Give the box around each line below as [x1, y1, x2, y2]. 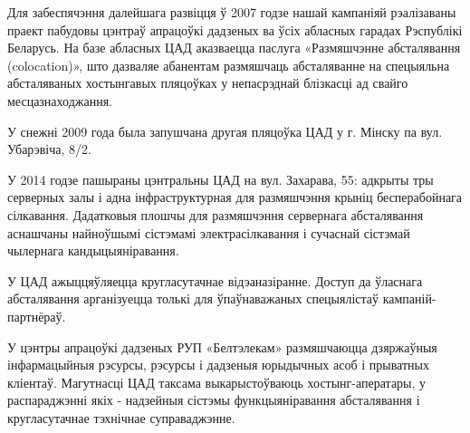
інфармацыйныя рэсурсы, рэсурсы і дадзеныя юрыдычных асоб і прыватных [7, 355, 429, 374]
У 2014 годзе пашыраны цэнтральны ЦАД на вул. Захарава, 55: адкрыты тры [7, 169, 434, 188]
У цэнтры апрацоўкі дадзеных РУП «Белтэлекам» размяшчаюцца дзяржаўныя [7, 337, 437, 356]
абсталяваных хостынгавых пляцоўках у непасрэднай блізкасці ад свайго [7, 73, 408, 92]
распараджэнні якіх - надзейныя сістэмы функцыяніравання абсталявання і [7, 390, 420, 409]
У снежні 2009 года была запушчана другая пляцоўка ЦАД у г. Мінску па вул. [7, 121, 443, 140]
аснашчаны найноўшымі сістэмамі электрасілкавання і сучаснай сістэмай [7, 223, 410, 242]
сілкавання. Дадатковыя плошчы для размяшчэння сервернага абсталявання [7, 205, 424, 224]
